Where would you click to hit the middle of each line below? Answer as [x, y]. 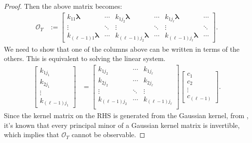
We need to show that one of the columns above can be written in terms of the [122, 49]
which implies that [32, 134]
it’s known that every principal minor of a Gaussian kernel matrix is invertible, [122, 125]
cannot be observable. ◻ [108, 134]
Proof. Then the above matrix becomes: [63, 6]
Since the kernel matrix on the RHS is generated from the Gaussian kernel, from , [126, 115]
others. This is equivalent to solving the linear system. [85, 58]
